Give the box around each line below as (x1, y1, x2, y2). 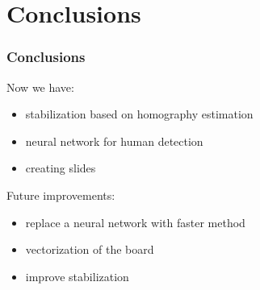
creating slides (25, 159, 96, 176)
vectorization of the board (25, 241, 154, 258)
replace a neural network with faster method (25, 213, 245, 230)
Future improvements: (6, 186, 115, 203)
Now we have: (6, 78, 74, 95)
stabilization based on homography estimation (25, 106, 254, 122)
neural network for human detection (25, 132, 203, 149)
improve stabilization (25, 267, 129, 284)
